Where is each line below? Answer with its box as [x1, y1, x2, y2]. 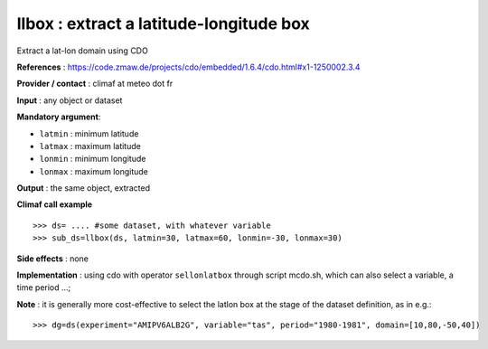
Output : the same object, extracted [16, 183, 151, 193]
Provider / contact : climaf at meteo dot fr [16, 78, 174, 90]
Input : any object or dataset [16, 95, 123, 106]
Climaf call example [16, 199, 93, 210]
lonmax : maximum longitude [39, 165, 149, 176]
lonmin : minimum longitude [39, 154, 146, 165]
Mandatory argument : [16, 111, 101, 122]
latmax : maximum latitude [39, 140, 142, 151]
